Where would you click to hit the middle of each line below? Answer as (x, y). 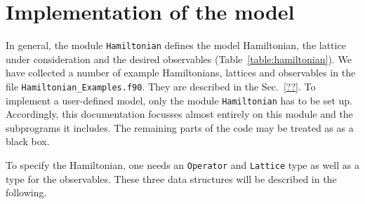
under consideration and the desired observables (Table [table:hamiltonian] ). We (179, 59)
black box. (28, 141)
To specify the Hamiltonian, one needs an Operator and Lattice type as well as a (182, 165)
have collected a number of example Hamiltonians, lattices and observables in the (181, 73)
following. (26, 192)
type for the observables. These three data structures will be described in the (171, 178)
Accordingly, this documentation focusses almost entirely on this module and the (179, 114)
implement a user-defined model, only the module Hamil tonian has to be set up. (179, 100)
